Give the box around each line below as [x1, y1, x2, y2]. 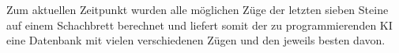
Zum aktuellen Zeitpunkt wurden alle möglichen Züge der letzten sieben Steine [6, 2, 389, 17]
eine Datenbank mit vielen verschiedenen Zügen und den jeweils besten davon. [6, 32, 386, 48]
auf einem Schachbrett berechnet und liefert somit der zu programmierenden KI [6, 16, 393, 33]
